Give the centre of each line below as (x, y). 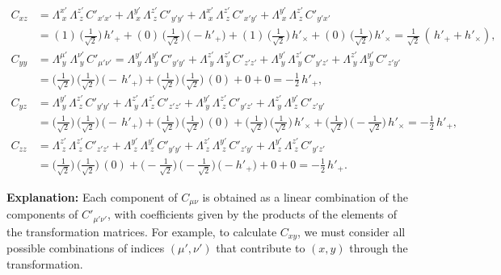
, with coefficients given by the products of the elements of (253, 214)
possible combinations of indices (86, 248)
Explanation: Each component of (92, 196)
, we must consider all (352, 231)
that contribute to (261, 248)
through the (379, 248)
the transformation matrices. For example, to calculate (142, 231)
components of (42, 214)
